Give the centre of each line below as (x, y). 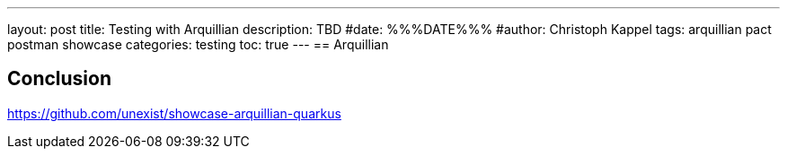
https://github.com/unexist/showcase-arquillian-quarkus (174, 113)
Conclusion (60, 79)
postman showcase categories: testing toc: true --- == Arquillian (198, 44)
